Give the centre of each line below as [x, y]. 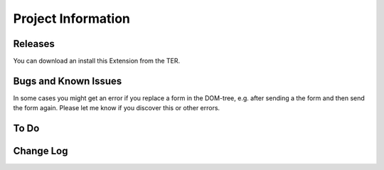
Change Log [41, 151]
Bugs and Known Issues [68, 81]
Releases [34, 44]
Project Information [72, 18]
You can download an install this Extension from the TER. [97, 61]
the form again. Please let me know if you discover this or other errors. [117, 108]
